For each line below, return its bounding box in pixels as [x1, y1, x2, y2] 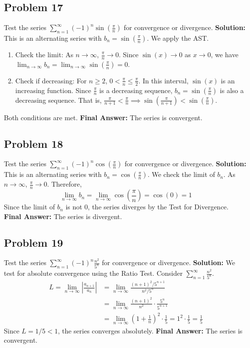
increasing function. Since [15, 85, 91, 95]
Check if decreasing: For [15, 75, 87, 85]
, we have [211, 49, 238, 59]
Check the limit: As [15, 49, 74, 59]
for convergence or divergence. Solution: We [102, 257, 235, 268]
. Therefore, [47, 179, 82, 189]
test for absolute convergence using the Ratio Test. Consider [4, 268, 183, 278]
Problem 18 [4, 136, 63, 151]
